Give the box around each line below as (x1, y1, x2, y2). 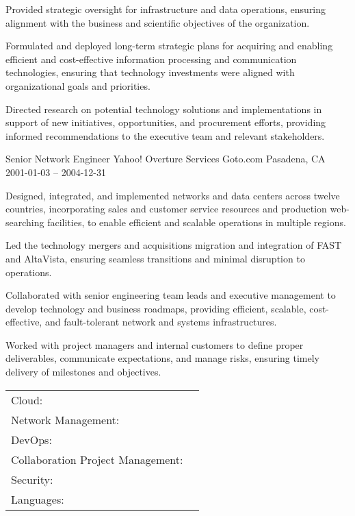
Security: (11, 471, 53, 487)
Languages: (11, 491, 64, 507)
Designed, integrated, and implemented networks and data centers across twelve (5, 188, 340, 202)
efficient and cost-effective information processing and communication (5, 51, 297, 66)
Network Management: (11, 411, 120, 428)
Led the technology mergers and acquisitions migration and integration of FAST (5, 238, 342, 252)
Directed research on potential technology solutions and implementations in (5, 101, 322, 116)
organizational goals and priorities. (5, 78, 150, 93)
